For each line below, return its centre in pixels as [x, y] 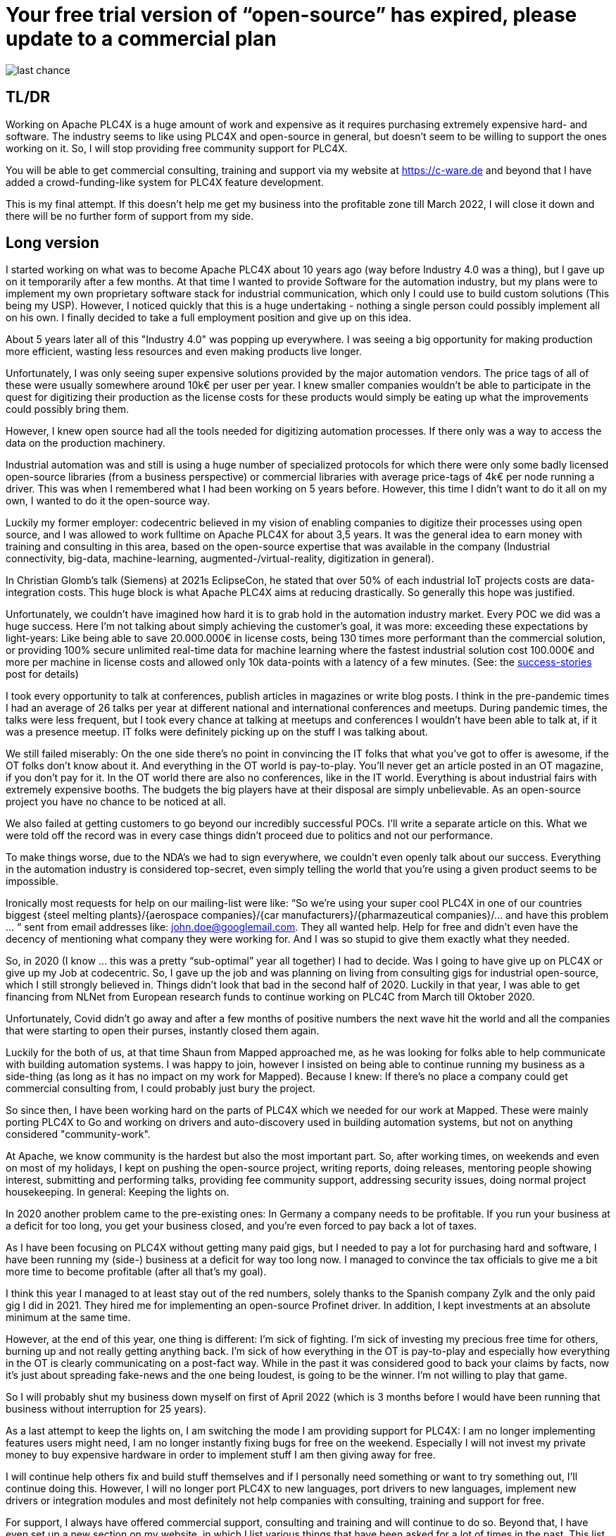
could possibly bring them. [68, 409]
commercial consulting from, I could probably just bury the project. [161, 1089]
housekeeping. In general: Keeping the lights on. [118, 1192]
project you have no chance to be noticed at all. [116, 802]
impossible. [32, 881]
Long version [52, 243]
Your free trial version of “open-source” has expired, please [291, 15]
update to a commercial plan [141, 39]
